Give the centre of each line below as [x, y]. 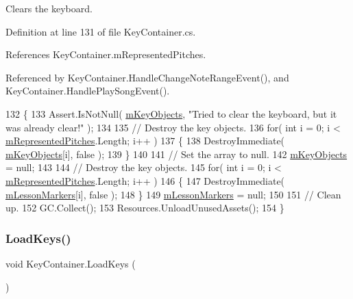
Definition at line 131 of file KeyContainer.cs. [101, 31]
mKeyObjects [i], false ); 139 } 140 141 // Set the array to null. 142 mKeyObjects [176, 154]
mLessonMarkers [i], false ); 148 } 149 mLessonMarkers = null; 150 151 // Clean [173, 194]
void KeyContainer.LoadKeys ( [71, 263]
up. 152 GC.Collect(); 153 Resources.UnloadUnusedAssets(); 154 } [145, 208]
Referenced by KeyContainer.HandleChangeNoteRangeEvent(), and [147, 77]
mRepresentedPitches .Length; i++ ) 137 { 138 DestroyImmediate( [145, 141]
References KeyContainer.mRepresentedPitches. [106, 54]
